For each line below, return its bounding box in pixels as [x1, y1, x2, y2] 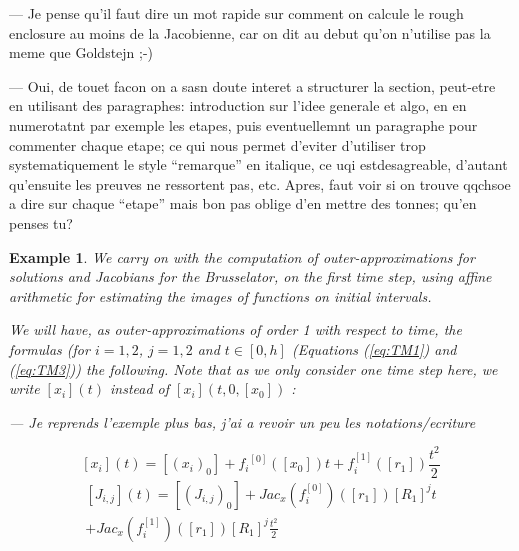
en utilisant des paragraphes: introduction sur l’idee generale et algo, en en [9, 95, 467, 116]
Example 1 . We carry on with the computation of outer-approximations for [9, 246, 475, 267]
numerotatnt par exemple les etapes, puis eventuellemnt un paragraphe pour [9, 114, 478, 135]
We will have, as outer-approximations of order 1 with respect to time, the [9, 319, 462, 340]
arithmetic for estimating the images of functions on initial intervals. [9, 285, 432, 306]
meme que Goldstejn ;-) [9, 42, 154, 63]
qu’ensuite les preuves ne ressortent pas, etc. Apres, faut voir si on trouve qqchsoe [9, 173, 511, 194]
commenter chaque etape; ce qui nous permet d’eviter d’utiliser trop [9, 134, 426, 155]
